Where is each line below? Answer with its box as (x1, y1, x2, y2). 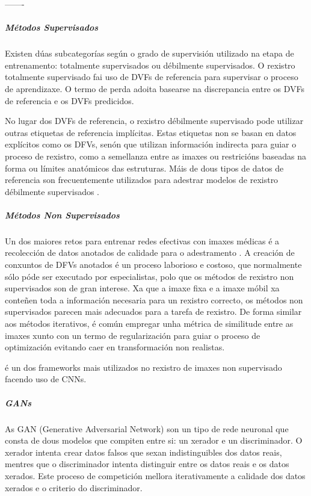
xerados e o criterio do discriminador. (5, 481, 143, 494)
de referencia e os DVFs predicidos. (5, 94, 134, 107)
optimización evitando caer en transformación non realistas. (5, 341, 225, 353)
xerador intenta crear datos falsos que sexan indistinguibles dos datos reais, (5, 445, 282, 458)
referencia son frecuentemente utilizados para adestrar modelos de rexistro (5, 173, 279, 186)
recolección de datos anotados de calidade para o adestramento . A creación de (5, 246, 295, 259)
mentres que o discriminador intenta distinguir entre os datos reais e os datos (5, 457, 289, 470)
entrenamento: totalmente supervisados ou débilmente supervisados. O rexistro (5, 58, 295, 71)
